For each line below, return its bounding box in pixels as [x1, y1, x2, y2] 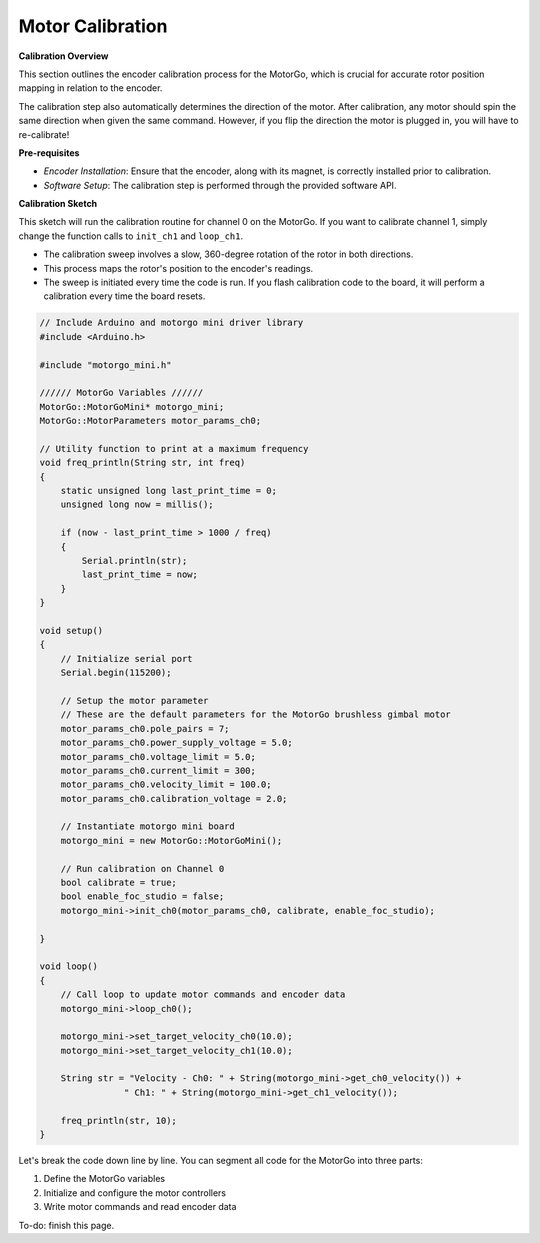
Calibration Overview [18, 50, 109, 62]
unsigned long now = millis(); [60, 499, 214, 510]
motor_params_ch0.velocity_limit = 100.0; [60, 779, 272, 790]
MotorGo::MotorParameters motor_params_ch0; [39, 415, 262, 427]
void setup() [39, 625, 104, 636]
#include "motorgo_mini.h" [39, 359, 172, 370]
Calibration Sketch [18, 198, 98, 210]
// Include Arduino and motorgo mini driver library [39, 317, 304, 329]
